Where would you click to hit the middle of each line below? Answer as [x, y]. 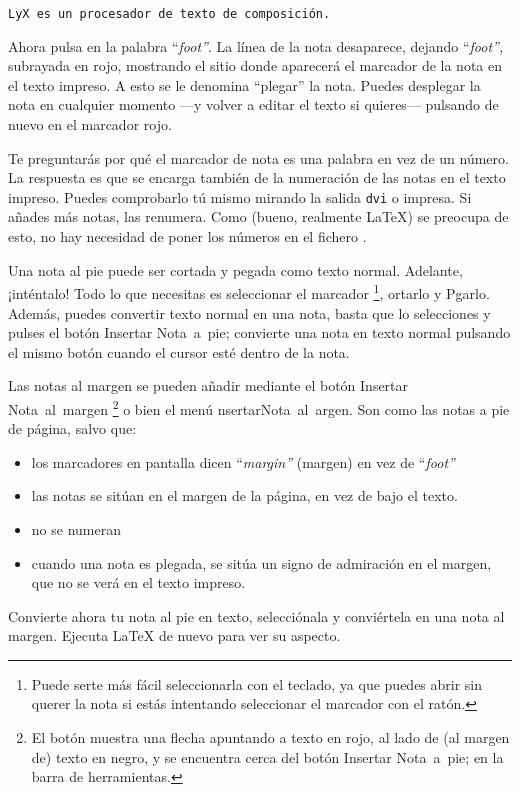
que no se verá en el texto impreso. [138, 582]
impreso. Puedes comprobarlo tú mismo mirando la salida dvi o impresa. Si [240, 196]
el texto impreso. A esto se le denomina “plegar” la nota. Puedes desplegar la [244, 84]
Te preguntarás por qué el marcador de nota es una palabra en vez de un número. [258, 157]
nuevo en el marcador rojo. [90, 124]
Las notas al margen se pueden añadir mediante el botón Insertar [208, 385]
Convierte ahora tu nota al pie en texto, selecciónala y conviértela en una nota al [256, 615]
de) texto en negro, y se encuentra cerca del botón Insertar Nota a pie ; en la [267, 756]
